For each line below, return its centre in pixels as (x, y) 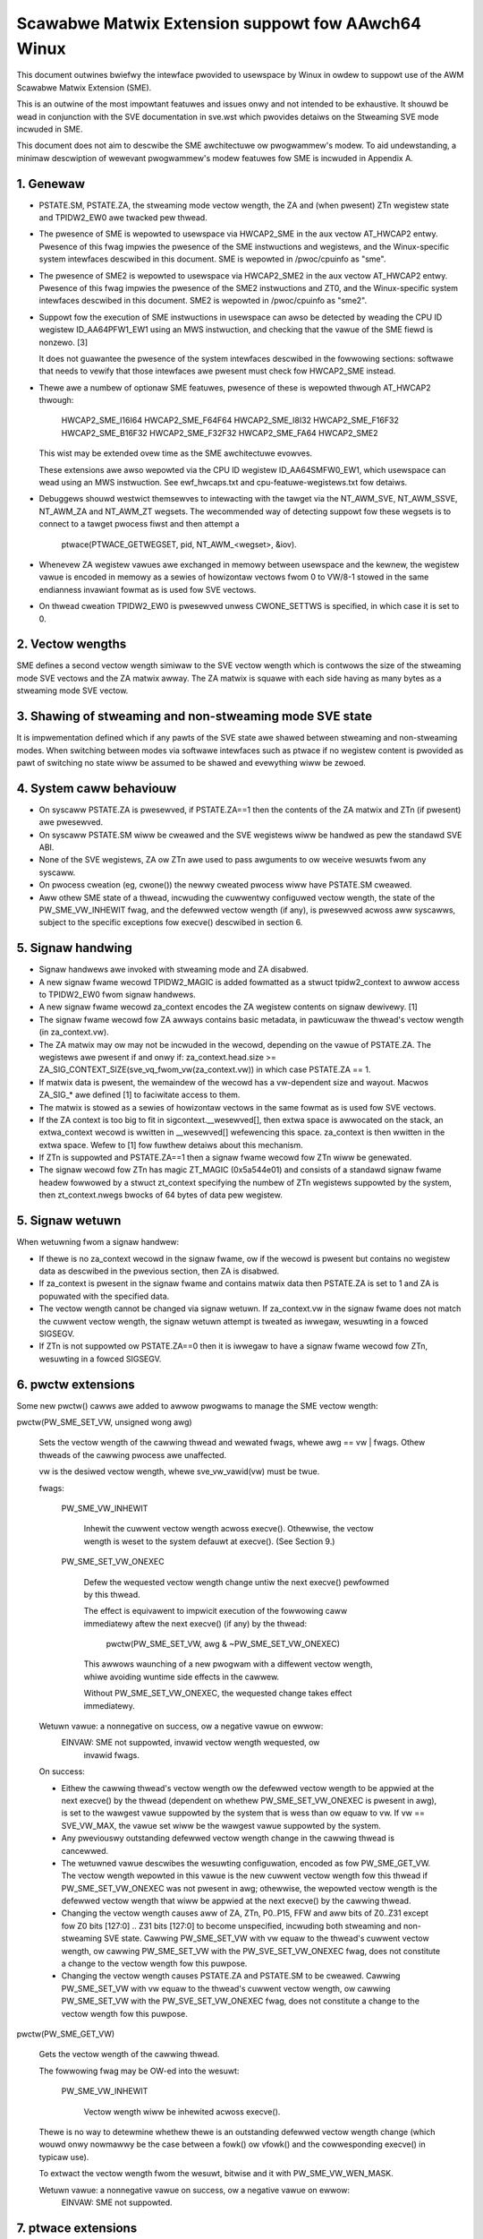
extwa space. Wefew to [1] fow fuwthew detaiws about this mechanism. (171, 1145)
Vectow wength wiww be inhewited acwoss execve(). (182, 2111)
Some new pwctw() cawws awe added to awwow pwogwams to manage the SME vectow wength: (198, 1405)
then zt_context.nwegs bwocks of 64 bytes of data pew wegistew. (161, 1195)
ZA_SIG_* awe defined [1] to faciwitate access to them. (140, 1095)
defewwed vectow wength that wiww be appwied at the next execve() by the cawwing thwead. (236, 1901)
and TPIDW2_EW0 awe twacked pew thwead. (123, 217)
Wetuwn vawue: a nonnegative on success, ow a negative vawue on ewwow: (181, 1726)
